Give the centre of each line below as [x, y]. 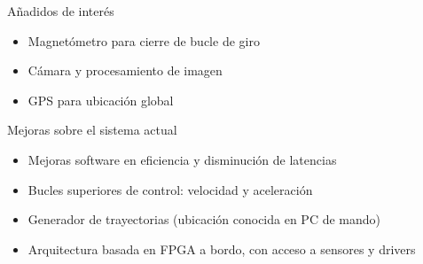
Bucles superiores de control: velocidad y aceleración [170, 189]
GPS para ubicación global [101, 100]
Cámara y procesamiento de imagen [125, 70]
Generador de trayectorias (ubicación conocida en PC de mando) [204, 219]
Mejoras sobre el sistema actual [92, 130]
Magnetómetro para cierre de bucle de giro [144, 40]
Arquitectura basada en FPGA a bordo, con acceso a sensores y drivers [222, 248]
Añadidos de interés [61, 11]
